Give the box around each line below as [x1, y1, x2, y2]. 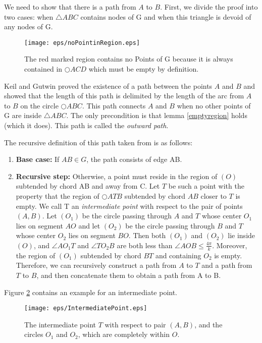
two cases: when [4, 11, 54, 22]
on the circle [20, 100, 59, 110]
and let [78, 220, 100, 231]
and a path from [201, 260, 252, 270]
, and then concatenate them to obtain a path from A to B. [36, 269, 221, 280]
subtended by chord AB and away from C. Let [16, 181, 160, 191]
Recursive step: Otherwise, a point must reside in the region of [16, 170, 218, 181]
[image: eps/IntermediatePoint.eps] [24, 305, 147, 312]
